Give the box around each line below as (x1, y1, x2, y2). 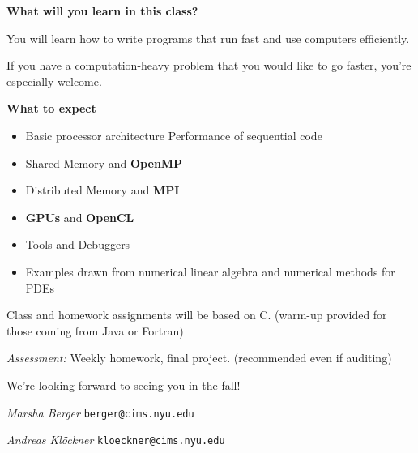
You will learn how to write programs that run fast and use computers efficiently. (6, 29, 410, 46)
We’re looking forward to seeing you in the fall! (6, 376, 241, 393)
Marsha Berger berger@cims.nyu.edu (6, 404, 194, 421)
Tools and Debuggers (25, 236, 130, 253)
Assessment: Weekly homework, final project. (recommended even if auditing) (6, 349, 392, 366)
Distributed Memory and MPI (25, 182, 180, 199)
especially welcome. (6, 72, 102, 89)
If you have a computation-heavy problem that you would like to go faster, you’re (6, 57, 412, 74)
